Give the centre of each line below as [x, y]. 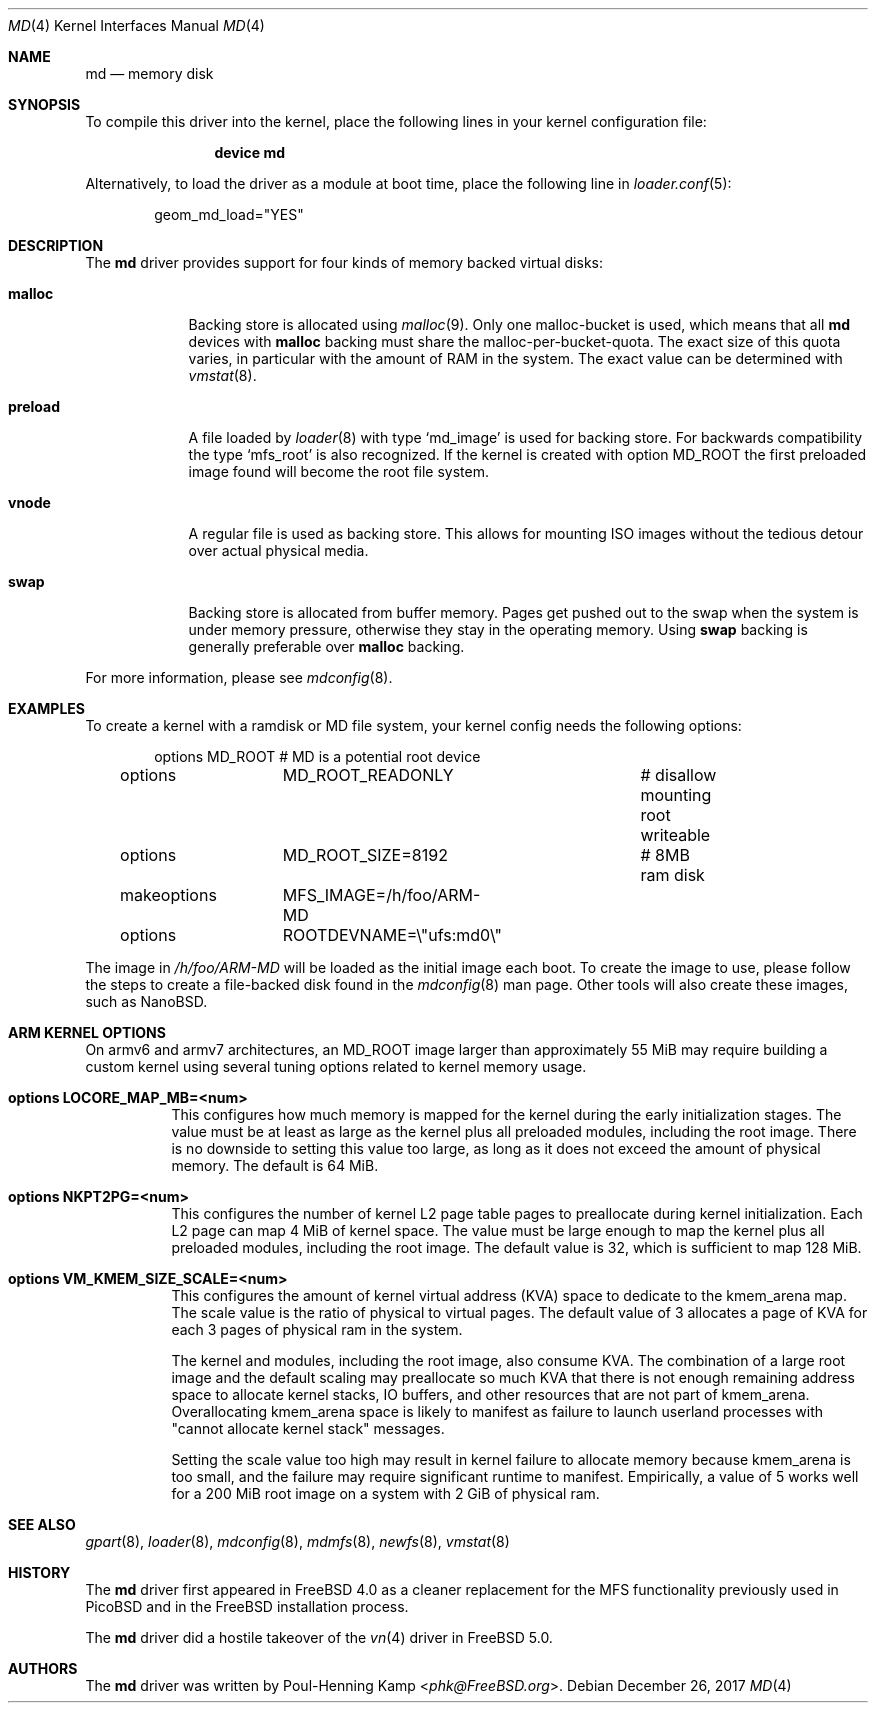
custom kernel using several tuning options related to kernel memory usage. [336, 1066]
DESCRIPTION [56, 245]
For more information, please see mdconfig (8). [239, 677]
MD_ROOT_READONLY [368, 775]
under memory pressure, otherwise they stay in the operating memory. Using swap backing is [498, 629]
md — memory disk [149, 73]
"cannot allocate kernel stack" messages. [308, 1428]
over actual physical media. [278, 550]
